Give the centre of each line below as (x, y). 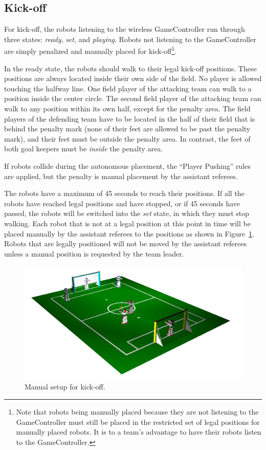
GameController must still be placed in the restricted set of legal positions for (138, 422)
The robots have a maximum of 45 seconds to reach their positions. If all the (124, 193)
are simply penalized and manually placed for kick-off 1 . (90, 50)
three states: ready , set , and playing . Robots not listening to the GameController (130, 39)
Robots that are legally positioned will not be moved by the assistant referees (126, 243)
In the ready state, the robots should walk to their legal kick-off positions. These (130, 68)
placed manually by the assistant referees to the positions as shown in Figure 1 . (129, 233)
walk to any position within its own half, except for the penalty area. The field (127, 109)
